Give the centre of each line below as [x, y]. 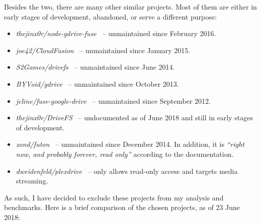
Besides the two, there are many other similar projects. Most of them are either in [130, 7]
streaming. [32, 181]
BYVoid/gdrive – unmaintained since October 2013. [97, 83]
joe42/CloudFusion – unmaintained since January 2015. [103, 50]
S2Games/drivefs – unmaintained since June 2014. [95, 67]
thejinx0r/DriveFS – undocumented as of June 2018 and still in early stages [134, 118]
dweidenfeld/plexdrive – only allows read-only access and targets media [127, 171]
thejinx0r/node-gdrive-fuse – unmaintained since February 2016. [116, 33]
